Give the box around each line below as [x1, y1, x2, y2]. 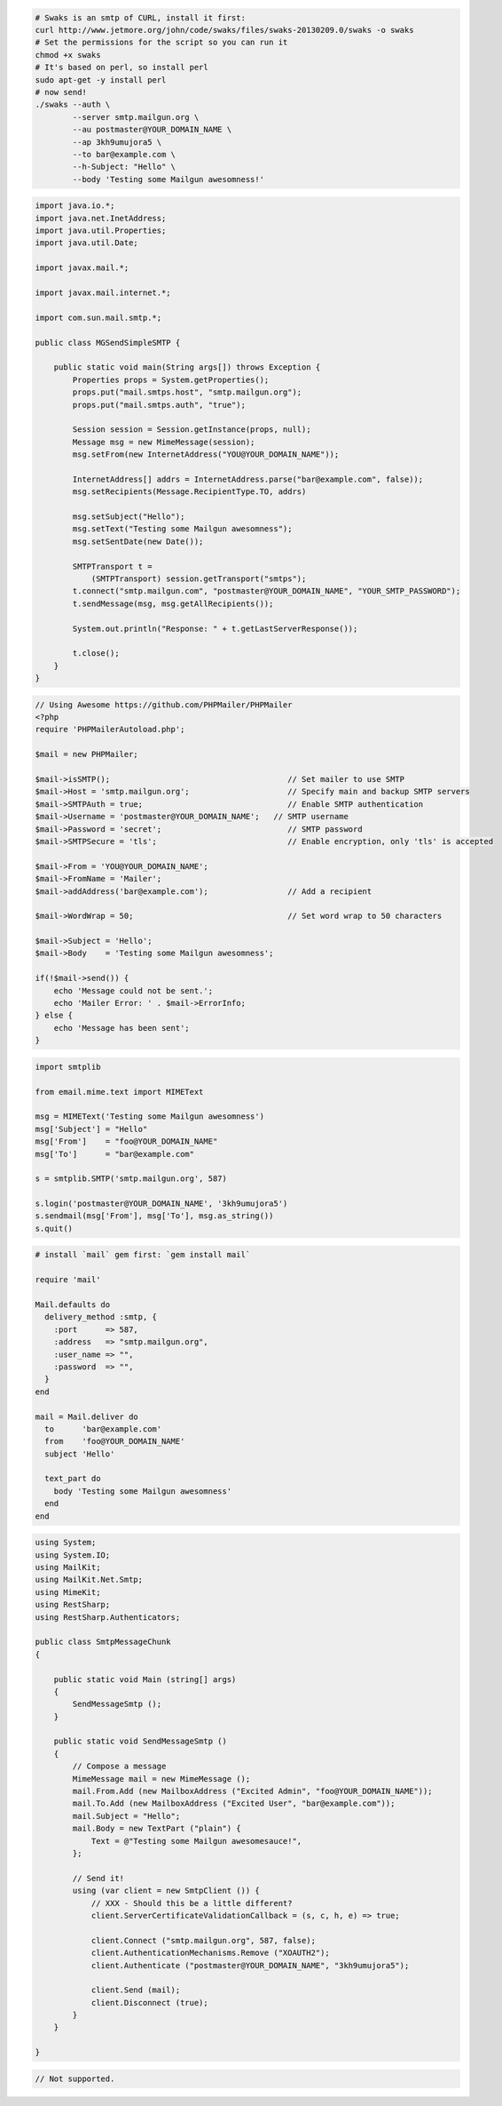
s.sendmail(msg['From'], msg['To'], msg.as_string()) [35, 1211, 274, 1221]
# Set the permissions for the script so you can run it [35, 37, 288, 48]
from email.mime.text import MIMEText [35, 1087, 204, 1097]
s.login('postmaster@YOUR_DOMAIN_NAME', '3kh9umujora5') [35, 1199, 288, 1209]
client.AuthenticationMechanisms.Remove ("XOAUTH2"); [90, 1948, 330, 1958]
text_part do [44, 1473, 101, 1484]
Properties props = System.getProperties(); [72, 374, 270, 385]
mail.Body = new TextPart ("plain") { [72, 1823, 241, 1834]
